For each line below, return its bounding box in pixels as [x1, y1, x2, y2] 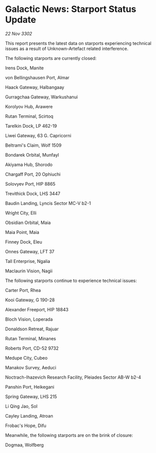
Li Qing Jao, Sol [5, 403, 38, 409]
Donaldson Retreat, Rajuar [5, 326, 59, 332]
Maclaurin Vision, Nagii [5, 268, 53, 274]
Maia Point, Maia [5, 229, 39, 235]
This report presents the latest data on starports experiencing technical [5, 40, 152, 46]
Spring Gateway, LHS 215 [5, 393, 57, 400]
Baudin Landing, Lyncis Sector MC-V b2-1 [5, 200, 91, 206]
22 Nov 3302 [5, 30, 32, 36]
